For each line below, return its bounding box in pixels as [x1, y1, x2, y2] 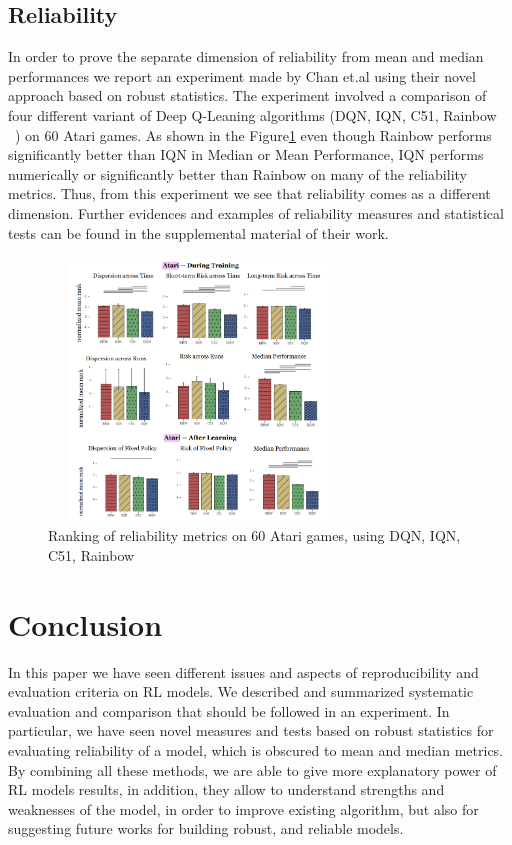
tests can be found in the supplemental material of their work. [8, 222, 389, 243]
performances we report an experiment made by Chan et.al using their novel [8, 65, 476, 86]
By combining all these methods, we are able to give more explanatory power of [8, 759, 497, 780]
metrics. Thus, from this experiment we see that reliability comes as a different [8, 183, 491, 204]
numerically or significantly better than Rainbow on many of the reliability [8, 163, 467, 184]
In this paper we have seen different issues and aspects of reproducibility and [8, 661, 479, 682]
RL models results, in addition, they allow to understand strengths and [8, 779, 445, 800]
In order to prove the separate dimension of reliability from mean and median [8, 46, 484, 67]
